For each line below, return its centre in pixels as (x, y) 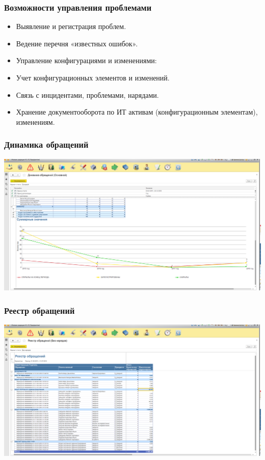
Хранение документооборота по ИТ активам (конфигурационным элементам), (137, 112)
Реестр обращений (39, 310)
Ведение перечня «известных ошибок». (77, 43)
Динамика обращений (46, 144)
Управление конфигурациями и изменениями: (86, 60)
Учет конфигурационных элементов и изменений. (93, 77)
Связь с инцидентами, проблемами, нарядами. (87, 94)
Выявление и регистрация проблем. (71, 26)
